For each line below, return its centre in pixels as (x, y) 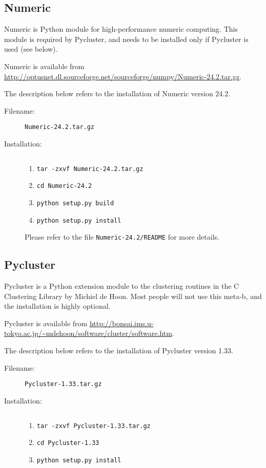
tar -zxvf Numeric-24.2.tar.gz (90, 169)
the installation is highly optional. (57, 306)
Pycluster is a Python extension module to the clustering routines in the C (122, 286)
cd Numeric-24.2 (64, 186)
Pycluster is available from (46, 323)
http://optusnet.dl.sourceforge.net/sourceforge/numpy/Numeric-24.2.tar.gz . (123, 76)
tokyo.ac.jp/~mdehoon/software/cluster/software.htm (88, 333)
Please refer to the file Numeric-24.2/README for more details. (122, 237)
